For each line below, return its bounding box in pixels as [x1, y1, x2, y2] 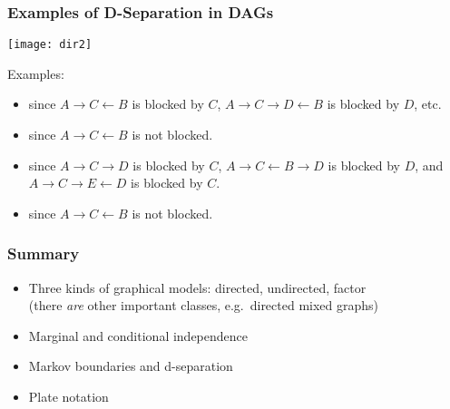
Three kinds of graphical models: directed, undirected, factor [28, 278, 367, 297]
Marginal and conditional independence [28, 326, 249, 345]
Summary [7, 242, 80, 265]
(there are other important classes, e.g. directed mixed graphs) [28, 296, 379, 315]
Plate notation [28, 387, 109, 406]
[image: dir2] [7, 38, 93, 52]
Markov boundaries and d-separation [28, 356, 233, 375]
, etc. [414, 94, 442, 113]
